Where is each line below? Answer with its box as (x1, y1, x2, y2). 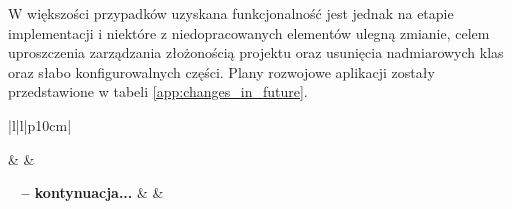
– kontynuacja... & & (21, 182, 164, 203)
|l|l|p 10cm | (8, 114, 72, 135)
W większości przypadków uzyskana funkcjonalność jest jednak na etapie (8, 3, 454, 23)
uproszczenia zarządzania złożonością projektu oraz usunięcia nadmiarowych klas (8, 42, 504, 63)
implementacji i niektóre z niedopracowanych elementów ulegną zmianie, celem (8, 22, 490, 43)
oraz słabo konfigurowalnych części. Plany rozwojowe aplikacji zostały (8, 61, 435, 82)
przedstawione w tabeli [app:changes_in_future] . (8, 81, 308, 102)
